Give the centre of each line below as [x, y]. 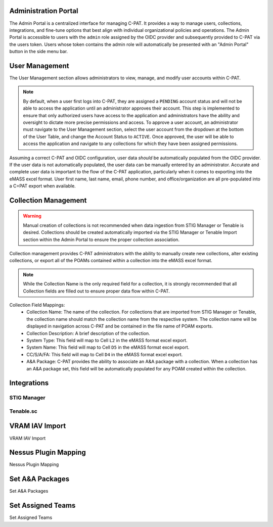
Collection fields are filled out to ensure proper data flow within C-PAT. [97, 291]
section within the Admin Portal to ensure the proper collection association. [101, 239]
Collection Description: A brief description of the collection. [88, 333]
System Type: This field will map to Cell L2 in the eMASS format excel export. [107, 340]
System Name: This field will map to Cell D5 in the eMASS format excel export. [108, 347]
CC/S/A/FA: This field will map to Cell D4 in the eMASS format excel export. [105, 354]
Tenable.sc [23, 411]
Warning [32, 216]
